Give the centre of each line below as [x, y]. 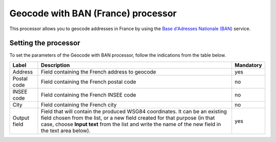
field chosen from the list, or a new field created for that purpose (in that [128, 117]
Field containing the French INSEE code [89, 94]
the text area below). [66, 130]
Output [21, 117]
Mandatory [248, 65]
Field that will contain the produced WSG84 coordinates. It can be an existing [134, 111]
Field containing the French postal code [89, 82]
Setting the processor [45, 43]
